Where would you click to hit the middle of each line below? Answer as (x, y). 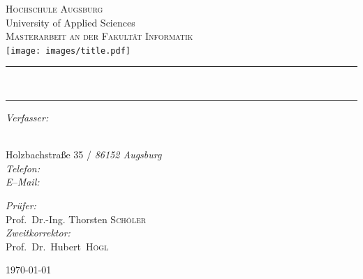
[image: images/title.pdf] (68, 51)
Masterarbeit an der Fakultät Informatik (99, 36)
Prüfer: (21, 205)
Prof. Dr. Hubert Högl (57, 246)
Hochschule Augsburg (54, 8)
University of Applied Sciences (71, 22)
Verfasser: (27, 118)
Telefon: (23, 168)
